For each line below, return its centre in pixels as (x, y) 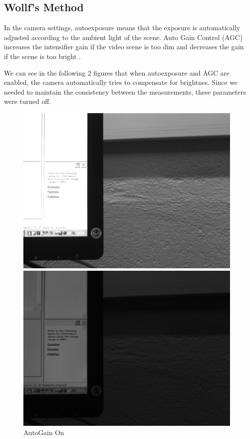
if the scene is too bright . (42, 56)
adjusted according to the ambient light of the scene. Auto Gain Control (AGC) (123, 37)
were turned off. (28, 101)
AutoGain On (44, 432)
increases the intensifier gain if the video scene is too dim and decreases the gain (124, 47)
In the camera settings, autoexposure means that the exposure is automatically (122, 28)
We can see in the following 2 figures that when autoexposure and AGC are (117, 72)
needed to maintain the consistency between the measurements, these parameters (125, 91)
